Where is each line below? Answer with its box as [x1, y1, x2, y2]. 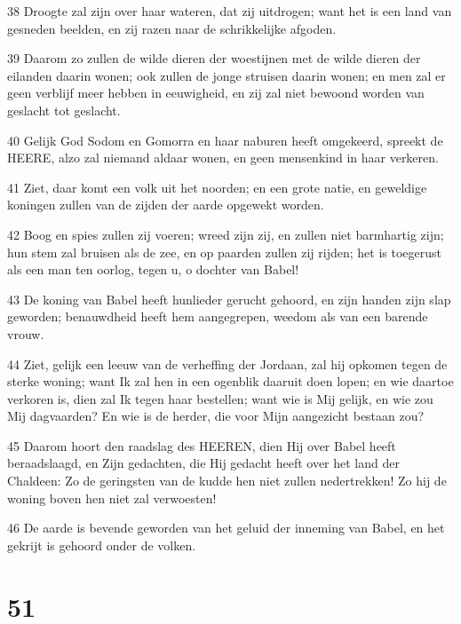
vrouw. [7, 324, 44, 343]
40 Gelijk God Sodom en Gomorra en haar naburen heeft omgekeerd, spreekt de [7, 130, 443, 149]
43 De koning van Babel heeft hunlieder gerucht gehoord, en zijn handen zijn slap [7, 289, 451, 308]
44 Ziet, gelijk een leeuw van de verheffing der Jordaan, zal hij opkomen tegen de [7, 354, 448, 373]
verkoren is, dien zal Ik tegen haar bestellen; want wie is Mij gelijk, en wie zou [7, 389, 433, 407]
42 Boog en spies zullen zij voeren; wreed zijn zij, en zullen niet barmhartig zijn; [7, 225, 444, 243]
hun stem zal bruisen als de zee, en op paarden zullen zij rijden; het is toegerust [7, 242, 441, 261]
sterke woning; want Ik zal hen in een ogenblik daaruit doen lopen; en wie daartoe [7, 372, 454, 391]
